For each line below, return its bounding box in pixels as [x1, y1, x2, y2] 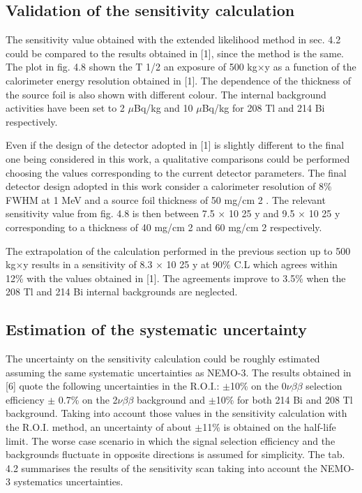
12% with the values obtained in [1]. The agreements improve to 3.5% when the [6, 270, 346, 285]
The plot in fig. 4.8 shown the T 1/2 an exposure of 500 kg [6, 59, 257, 74]
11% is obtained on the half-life [202, 420, 336, 434]
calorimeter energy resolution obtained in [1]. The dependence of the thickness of [6, 73, 352, 87]
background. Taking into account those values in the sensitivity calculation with [6, 406, 347, 420]
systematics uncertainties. [13, 474, 123, 489]
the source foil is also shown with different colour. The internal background [6, 87, 326, 101]
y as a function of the [264, 59, 356, 74]
